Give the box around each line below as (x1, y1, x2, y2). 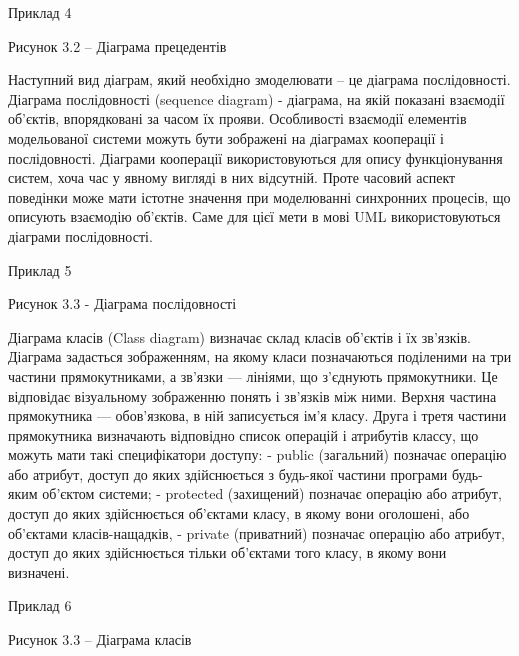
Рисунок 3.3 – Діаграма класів (8, 629, 192, 650)
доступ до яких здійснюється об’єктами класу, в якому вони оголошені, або (8, 503, 470, 524)
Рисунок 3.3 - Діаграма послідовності (8, 293, 237, 314)
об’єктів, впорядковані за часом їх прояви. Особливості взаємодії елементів (8, 108, 467, 129)
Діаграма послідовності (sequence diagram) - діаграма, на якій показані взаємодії (8, 88, 505, 109)
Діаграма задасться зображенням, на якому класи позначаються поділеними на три (8, 346, 512, 367)
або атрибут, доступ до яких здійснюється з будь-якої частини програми (8, 463, 448, 484)
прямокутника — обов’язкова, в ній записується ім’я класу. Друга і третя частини (8, 405, 507, 426)
